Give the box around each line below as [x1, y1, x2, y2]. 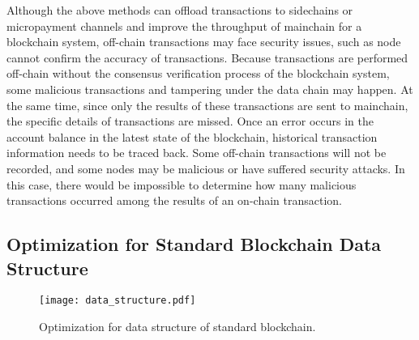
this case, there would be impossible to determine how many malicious [6, 176, 357, 193]
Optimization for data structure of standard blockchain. [39, 317, 316, 334]
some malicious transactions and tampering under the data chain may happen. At [6, 80, 413, 97]
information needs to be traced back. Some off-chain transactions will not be [6, 144, 387, 161]
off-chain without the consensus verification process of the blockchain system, [6, 65, 390, 82]
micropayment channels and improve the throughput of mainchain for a [6, 17, 362, 34]
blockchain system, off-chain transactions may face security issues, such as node [6, 33, 401, 50]
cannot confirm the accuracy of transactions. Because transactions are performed [6, 49, 408, 66]
